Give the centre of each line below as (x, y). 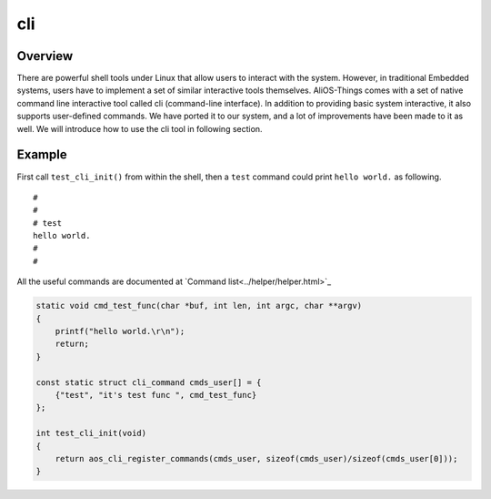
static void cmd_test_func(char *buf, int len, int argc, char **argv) (199, 306)
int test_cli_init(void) (91, 433)
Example (42, 155)
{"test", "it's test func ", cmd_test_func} (156, 395)
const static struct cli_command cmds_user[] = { (149, 382)
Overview (45, 56)
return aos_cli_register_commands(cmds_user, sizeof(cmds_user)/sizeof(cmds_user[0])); (256, 458)
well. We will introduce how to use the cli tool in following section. (140, 128)
